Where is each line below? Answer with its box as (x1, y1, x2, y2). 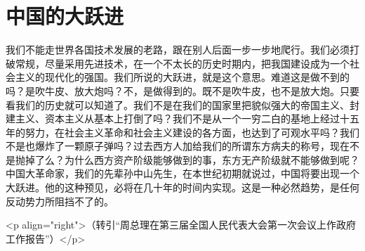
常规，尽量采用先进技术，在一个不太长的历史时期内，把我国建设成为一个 (15, 56, 350, 70)
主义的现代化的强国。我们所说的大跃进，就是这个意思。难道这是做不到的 (15, 70, 350, 84)
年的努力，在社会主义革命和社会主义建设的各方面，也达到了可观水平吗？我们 (6, 124, 359, 139)
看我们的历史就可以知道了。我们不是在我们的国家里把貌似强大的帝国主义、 (6, 97, 350, 112)
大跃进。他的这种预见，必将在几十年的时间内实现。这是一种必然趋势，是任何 (6, 180, 359, 195)
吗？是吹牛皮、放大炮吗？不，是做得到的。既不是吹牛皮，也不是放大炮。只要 (6, 83, 359, 98)
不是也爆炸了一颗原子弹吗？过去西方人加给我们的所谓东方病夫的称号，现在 (6, 139, 350, 153)
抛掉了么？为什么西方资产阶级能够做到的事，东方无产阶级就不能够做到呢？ (15, 152, 359, 167)
